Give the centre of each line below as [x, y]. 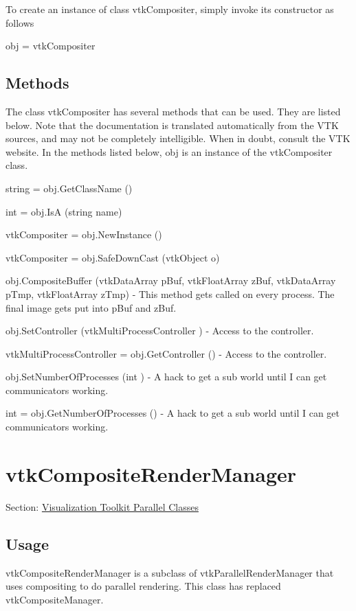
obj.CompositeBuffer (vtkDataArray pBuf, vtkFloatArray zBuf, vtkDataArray [171, 280]
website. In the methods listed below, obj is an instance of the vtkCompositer [169, 151]
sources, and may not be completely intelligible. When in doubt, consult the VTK [178, 138]
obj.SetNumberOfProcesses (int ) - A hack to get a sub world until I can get [166, 377]
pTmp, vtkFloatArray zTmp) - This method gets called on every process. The [170, 293]
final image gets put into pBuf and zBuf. [91, 307]
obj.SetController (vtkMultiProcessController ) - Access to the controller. [160, 331]
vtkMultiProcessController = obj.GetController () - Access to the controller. [166, 353]
